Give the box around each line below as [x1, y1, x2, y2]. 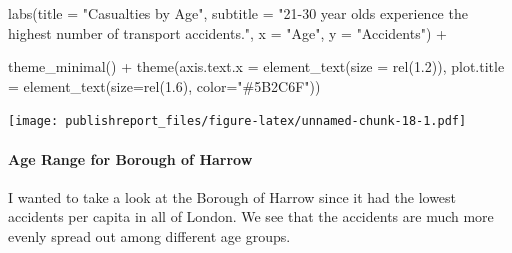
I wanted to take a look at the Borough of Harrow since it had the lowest [8, 186, 457, 207]
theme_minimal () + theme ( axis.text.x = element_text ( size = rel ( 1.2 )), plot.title [8, 56, 505, 77]
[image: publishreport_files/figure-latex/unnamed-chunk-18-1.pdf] [8, 114, 467, 129]
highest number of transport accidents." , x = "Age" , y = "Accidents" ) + [8, 22, 447, 43]
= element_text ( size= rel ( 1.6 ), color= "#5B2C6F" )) [8, 75, 321, 96]
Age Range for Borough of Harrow [8, 148, 253, 169]
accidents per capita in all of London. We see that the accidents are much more [8, 206, 494, 227]
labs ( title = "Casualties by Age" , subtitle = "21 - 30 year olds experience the [8, 3, 468, 23]
